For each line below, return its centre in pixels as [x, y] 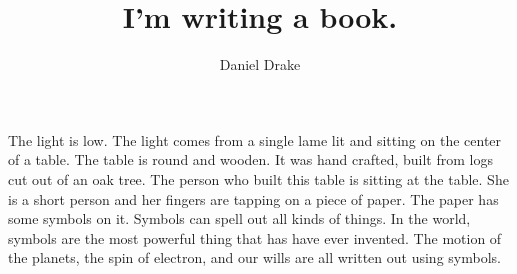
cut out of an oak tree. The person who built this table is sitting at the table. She [258, 178]
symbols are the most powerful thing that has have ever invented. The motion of [255, 237]
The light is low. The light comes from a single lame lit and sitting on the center [255, 139]
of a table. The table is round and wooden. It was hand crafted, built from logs [250, 159]
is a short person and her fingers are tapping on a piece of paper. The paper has [253, 198]
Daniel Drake [260, 64]
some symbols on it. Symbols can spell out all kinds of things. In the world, [239, 218]
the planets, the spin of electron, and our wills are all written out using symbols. [254, 257]
